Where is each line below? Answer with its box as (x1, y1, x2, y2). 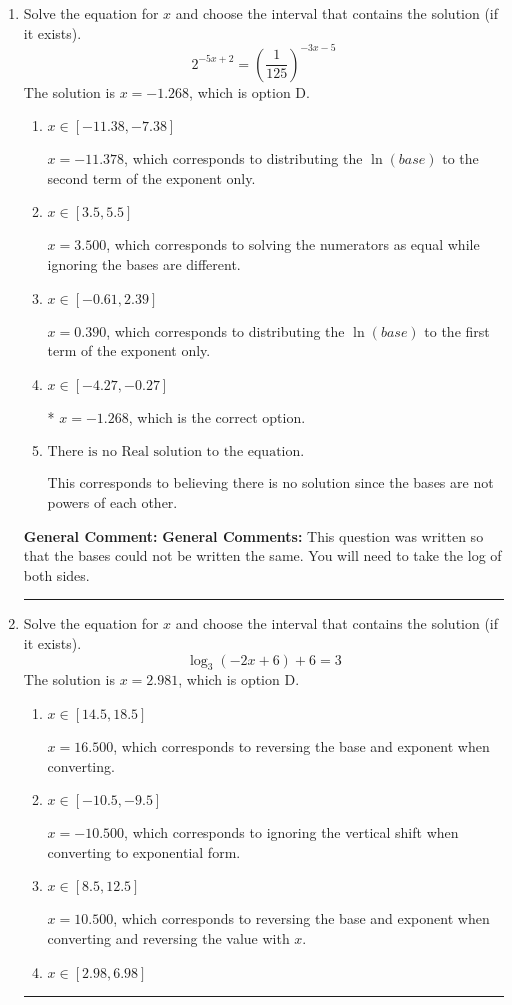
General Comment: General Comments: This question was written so (23, 525, 484, 546)
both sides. (23, 564, 90, 585)
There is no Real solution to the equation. (47, 445, 305, 460)
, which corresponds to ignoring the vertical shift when (124, 822, 459, 843)
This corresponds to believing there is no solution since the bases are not (47, 472, 494, 493)
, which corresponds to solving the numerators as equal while (106, 234, 480, 255)
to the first (424, 320, 490, 341)
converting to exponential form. (47, 841, 241, 862)
